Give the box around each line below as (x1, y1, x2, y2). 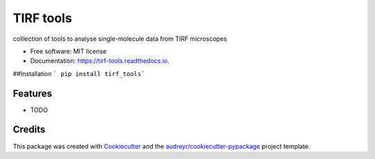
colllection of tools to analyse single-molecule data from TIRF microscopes (12, 35, 227, 43)
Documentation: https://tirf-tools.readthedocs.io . (30, 57, 170, 65)
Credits (12, 124, 46, 135)
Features (12, 87, 52, 100)
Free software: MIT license (30, 47, 107, 55)
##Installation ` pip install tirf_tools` (12, 69, 145, 77)
